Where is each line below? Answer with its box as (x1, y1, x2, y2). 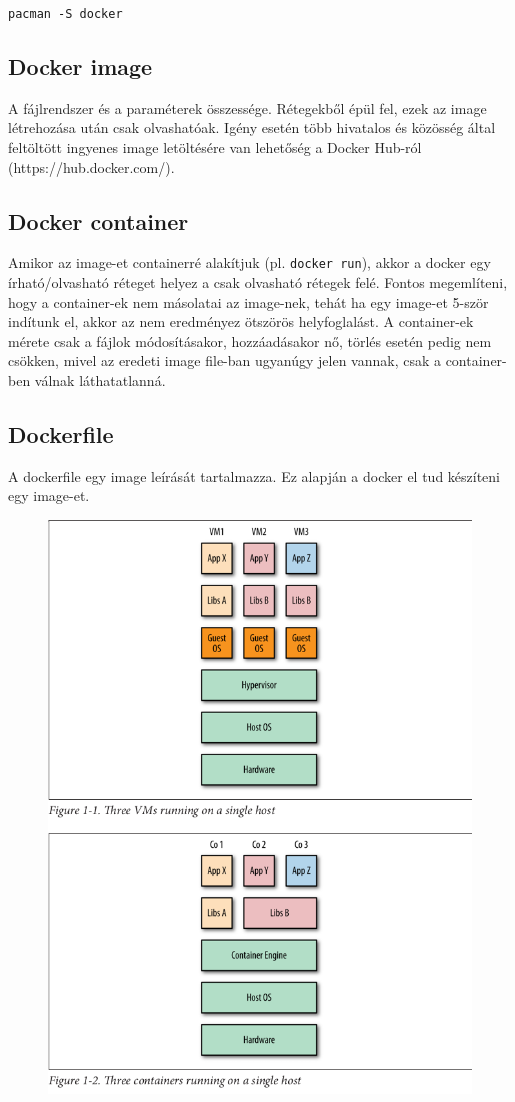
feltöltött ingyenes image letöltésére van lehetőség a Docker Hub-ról (8, 137, 422, 158)
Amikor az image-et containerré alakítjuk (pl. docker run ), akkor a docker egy (8, 252, 491, 273)
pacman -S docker (8, 7, 123, 21)
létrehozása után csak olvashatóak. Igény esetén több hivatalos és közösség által (8, 117, 496, 138)
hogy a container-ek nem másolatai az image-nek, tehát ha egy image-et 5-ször (8, 291, 489, 312)
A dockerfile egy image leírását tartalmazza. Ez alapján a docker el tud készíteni (8, 465, 501, 486)
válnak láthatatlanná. (34, 370, 166, 391)
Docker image (8, 51, 153, 82)
